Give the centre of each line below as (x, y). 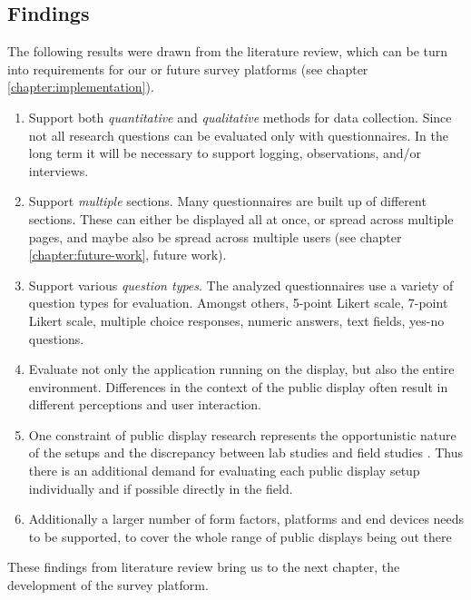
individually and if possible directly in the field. (161, 488)
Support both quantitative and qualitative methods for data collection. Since (240, 117)
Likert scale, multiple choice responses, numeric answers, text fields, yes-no (236, 320)
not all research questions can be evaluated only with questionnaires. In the (238, 135)
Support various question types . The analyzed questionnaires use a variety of (241, 285)
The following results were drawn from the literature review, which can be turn (228, 51)
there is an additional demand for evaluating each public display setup (224, 471)
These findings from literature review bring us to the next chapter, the (204, 567)
